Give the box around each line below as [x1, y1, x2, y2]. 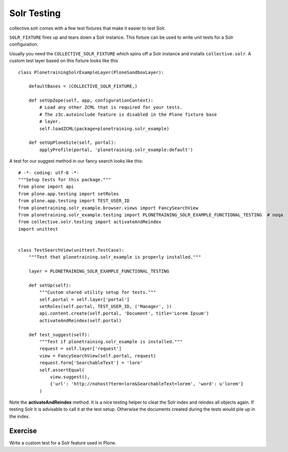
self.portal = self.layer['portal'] [39, 296, 130, 302]
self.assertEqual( [39, 367, 85, 372]
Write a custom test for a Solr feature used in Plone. [9, 439, 117, 445]
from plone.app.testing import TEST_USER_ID [18, 198, 130, 204]
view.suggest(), [50, 374, 90, 380]
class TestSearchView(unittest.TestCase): [18, 247, 125, 253]
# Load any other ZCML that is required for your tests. [39, 105, 183, 110]
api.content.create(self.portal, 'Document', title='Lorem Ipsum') [39, 311, 209, 317]
